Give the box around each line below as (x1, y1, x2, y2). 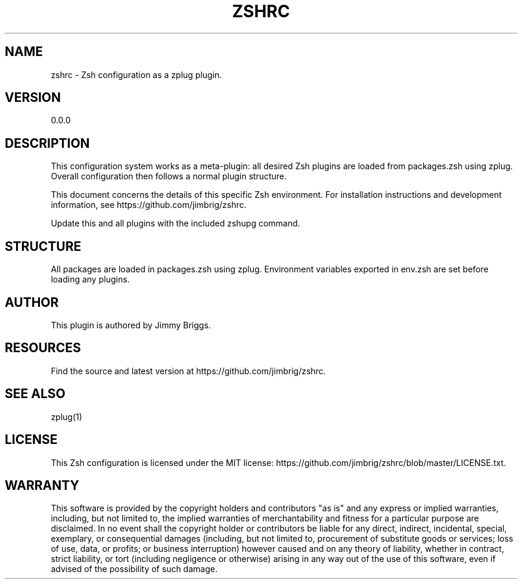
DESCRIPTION (5, 135, 90, 151)
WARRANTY (5, 477, 79, 493)
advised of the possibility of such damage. (51, 564, 218, 574)
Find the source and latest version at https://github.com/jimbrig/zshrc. (51, 365, 326, 376)
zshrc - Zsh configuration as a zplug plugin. (51, 69, 222, 80)
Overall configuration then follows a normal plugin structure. (51, 171, 287, 182)
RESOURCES (5, 340, 81, 356)
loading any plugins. (51, 274, 130, 285)
